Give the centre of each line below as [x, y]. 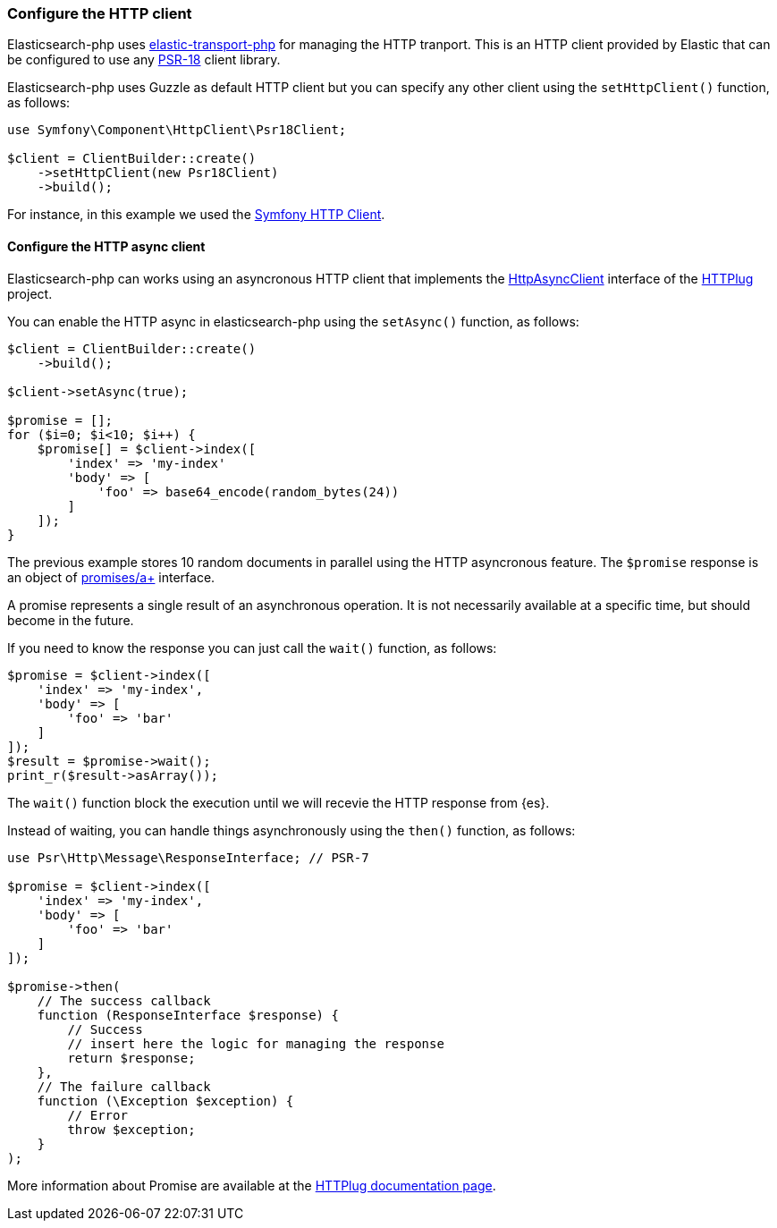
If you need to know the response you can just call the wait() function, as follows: [252, 648]
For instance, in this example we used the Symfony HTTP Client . [196, 215]
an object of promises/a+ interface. [111, 577]
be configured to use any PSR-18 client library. [144, 60]
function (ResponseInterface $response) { [188, 1015]
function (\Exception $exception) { [165, 1101]
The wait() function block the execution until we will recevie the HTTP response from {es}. [279, 802]
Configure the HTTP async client [106, 246]
